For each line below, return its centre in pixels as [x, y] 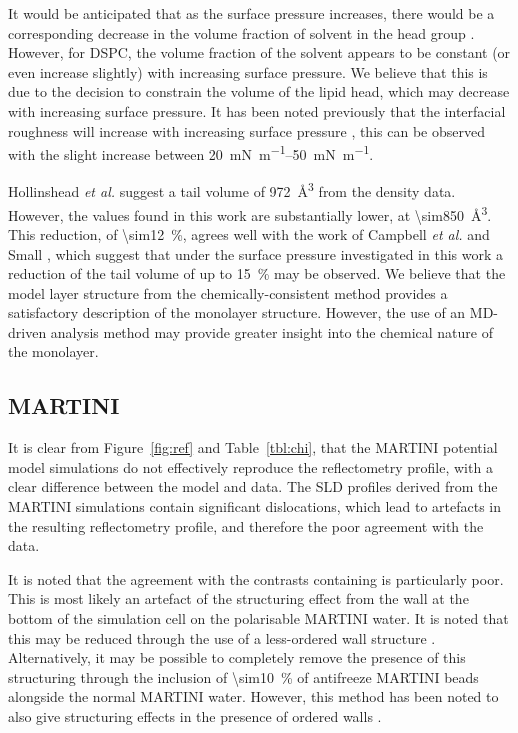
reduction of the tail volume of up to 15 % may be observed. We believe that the [257, 273]
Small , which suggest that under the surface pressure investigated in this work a [256, 253]
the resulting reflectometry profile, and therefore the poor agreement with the [246, 525]
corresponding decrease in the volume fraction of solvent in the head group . [241, 32]
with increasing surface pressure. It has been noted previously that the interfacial [257, 110]
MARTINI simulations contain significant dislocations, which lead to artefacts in [255, 506]
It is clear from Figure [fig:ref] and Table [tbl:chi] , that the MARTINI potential [253, 447]
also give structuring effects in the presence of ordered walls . [195, 715]
